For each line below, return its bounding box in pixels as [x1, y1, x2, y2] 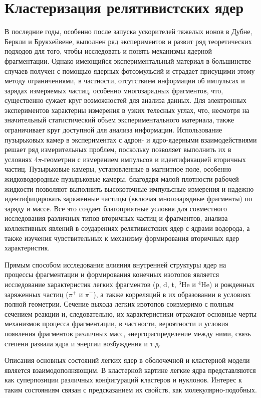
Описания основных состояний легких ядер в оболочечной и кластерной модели [5, 355, 250, 365]
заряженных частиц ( [5, 289, 69, 299]
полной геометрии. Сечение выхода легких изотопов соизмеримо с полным [5, 299, 234, 309]
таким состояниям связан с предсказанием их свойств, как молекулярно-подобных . [5, 384, 257, 394]
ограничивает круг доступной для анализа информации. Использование [5, 124, 222, 135]
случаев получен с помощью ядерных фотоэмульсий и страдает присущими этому [5, 65, 255, 76]
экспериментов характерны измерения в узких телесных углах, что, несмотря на [5, 104, 249, 115]
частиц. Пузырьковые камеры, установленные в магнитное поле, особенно [5, 164, 231, 174]
